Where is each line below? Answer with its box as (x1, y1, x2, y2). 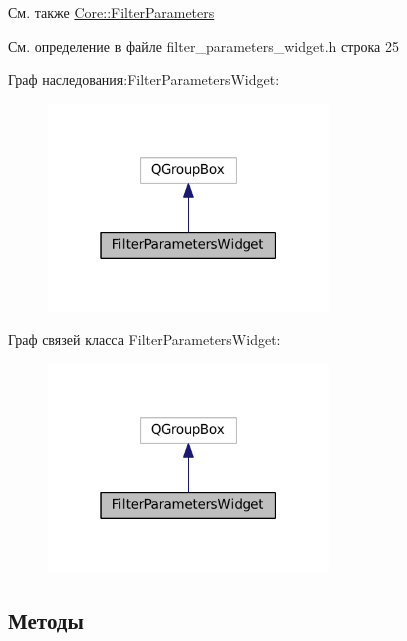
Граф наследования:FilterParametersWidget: (8, 69, 280, 90)
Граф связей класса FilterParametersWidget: (8, 329, 281, 350)
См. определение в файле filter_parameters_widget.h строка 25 (8, 35, 399, 56)
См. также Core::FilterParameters (8, 2, 215, 22)
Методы (8, 604, 84, 635)
